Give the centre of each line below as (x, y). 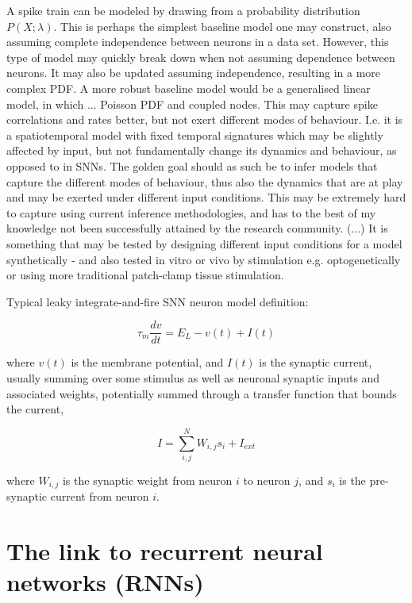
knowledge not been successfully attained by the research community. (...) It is (197, 228)
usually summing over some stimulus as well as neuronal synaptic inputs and (193, 377)
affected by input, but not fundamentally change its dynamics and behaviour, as (202, 150)
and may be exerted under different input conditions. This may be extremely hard (206, 197)
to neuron (267, 480)
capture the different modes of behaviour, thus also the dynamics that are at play (205, 181)
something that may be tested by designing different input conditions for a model (204, 243)
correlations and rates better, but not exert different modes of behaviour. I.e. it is (205, 119)
